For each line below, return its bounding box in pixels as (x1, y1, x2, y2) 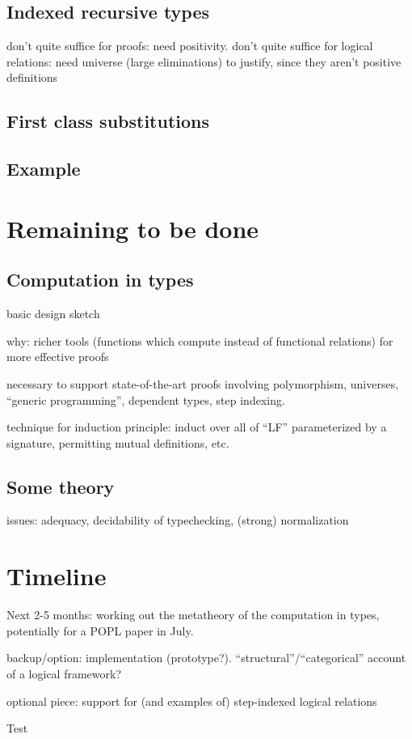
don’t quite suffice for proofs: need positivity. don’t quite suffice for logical (6, 37, 373, 54)
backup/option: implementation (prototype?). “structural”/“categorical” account (6, 649, 406, 666)
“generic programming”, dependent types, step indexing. (6, 391, 285, 408)
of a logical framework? (6, 665, 122, 682)
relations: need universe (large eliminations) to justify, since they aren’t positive (6, 53, 401, 70)
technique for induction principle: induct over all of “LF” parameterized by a (6, 418, 387, 435)
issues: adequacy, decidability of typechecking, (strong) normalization (6, 512, 349, 529)
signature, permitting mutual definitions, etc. (6, 434, 229, 451)
